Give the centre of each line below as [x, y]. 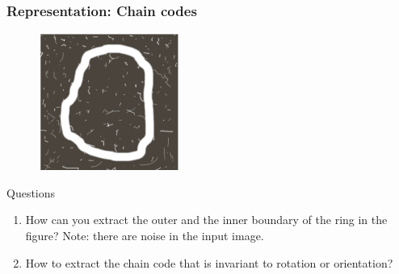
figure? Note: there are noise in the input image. [145, 236]
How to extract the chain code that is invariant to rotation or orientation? [209, 262]
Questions [31, 192]
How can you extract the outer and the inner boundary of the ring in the [206, 220]
